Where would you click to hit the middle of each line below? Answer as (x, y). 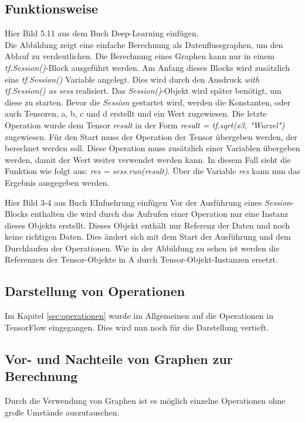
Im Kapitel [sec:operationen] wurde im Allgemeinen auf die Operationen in (139, 316)
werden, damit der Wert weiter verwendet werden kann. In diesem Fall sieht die (148, 159)
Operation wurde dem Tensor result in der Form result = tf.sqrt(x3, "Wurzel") (145, 125)
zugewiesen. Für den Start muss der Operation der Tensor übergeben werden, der (151, 136)
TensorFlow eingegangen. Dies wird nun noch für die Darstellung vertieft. (137, 327)
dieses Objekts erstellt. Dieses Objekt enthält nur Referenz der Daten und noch (148, 225)
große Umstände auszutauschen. (62, 412)
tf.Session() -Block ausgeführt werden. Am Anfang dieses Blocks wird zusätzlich (147, 67)
